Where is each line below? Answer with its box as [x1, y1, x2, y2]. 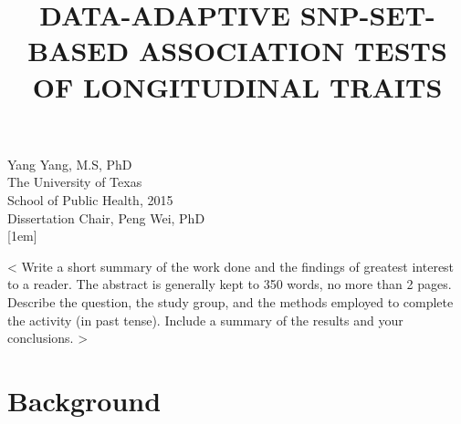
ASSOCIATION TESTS [138, 32, 447, 69]
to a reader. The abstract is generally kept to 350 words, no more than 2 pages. [7, 274, 452, 294]
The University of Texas [7, 172, 142, 191]
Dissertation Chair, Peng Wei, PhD [7, 208, 205, 227]
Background [7, 381, 162, 419]
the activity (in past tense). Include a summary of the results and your [7, 310, 403, 329]
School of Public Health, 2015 [7, 190, 173, 209]
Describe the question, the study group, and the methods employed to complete [7, 292, 454, 311]
